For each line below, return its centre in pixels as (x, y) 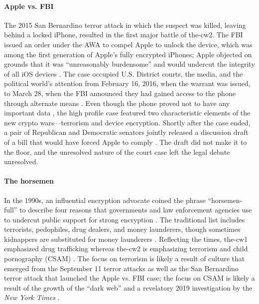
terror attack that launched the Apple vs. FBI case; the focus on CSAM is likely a (129, 278)
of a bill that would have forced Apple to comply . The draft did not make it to (126, 142)
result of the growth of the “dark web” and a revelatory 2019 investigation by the (128, 287)
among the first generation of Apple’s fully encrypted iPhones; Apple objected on (128, 54)
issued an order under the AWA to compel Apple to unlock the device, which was (128, 44)
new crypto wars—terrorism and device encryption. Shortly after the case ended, (127, 122)
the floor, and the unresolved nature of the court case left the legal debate (117, 152)
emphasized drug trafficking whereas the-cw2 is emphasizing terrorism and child (126, 249)
